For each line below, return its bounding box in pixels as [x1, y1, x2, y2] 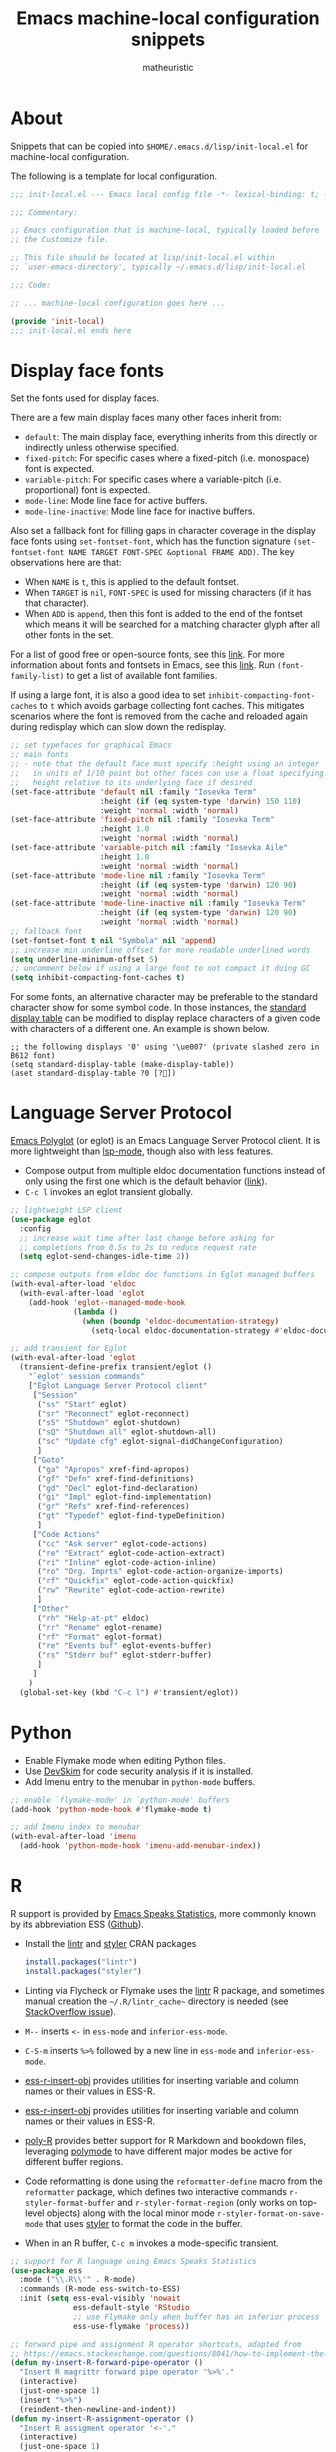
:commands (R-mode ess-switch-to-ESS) [19, 2284, 182, 2294]
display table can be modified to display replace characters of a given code [10, 1012, 321, 1024]
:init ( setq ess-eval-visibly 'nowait [19, 2293, 182, 2304]
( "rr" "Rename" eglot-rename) [36, 1622, 163, 1632]
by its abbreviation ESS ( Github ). [10, 1918, 145, 1930]
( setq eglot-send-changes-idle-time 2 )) [19, 1252, 190, 1262]
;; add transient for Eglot [10, 1343, 128, 1354]
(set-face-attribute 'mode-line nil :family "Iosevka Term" [10, 870, 267, 881]
